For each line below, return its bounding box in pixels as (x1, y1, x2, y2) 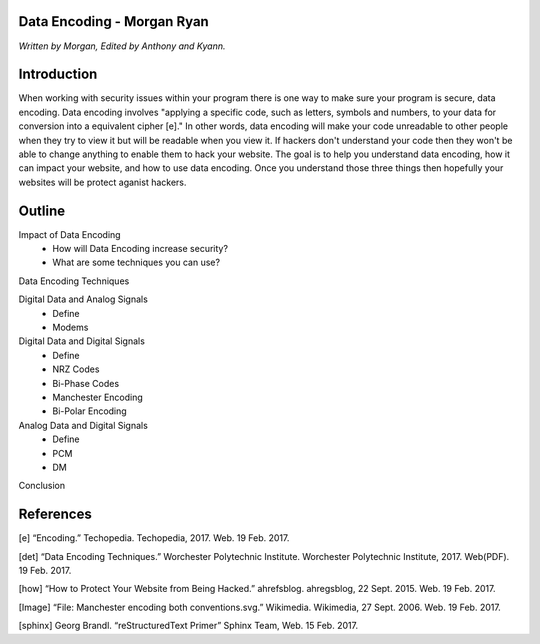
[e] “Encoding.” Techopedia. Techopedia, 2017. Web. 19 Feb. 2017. (18, 532, 290, 544)
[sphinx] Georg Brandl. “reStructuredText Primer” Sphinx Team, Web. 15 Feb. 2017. (18, 620, 359, 632)
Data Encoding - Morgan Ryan (18, 13, 209, 30)
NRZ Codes (52, 363, 100, 375)
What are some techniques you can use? (52, 256, 220, 269)
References (18, 506, 92, 523)
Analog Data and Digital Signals (18, 419, 149, 431)
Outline (18, 202, 65, 219)
